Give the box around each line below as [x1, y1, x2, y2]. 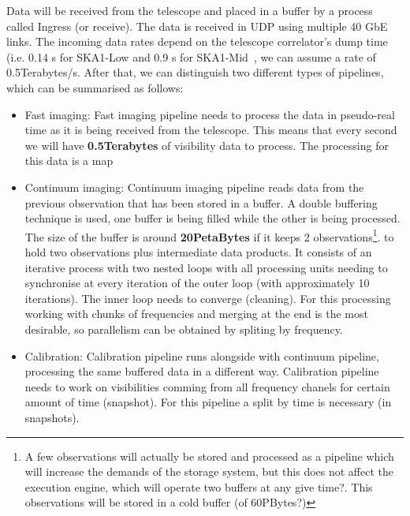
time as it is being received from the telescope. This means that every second [24, 122, 397, 138]
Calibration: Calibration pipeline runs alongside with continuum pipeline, [24, 347, 379, 364]
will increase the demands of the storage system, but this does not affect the [24, 463, 394, 480]
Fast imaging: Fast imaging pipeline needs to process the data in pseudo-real [24, 106, 395, 122]
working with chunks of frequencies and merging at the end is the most [24, 305, 368, 322]
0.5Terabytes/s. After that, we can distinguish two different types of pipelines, [6, 64, 384, 80]
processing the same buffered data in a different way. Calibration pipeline [24, 363, 379, 380]
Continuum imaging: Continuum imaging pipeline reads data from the [24, 178, 364, 195]
